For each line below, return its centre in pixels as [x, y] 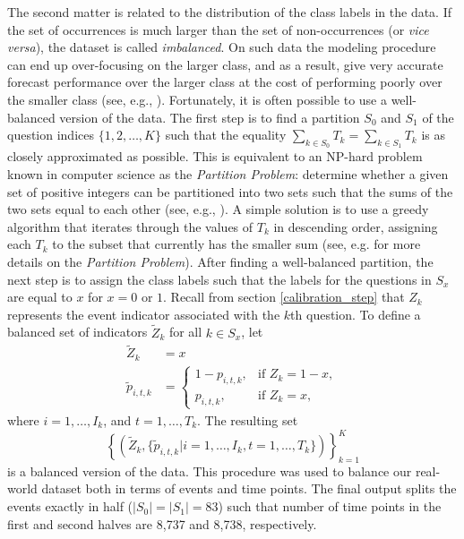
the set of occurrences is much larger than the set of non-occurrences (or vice [218, 29]
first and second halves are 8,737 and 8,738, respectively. [162, 523]
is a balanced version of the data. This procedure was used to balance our [210, 471]
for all [185, 332]
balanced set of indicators [77, 332]
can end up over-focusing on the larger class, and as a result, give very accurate [225, 64]
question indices [51, 135]
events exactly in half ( [70, 506]
